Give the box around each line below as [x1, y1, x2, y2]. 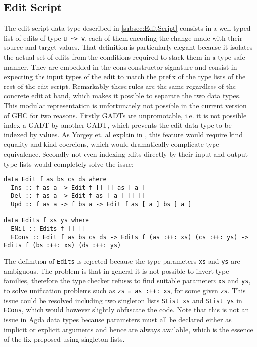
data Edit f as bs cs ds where [4, 176, 107, 183]
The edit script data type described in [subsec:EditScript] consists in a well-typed [4, 23, 251, 33]
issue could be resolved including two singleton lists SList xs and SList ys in [4, 295, 242, 305]
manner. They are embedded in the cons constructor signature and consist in [4, 61, 237, 72]
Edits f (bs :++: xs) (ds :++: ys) [4, 242, 121, 249]
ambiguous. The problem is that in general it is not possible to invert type [4, 265, 229, 276]
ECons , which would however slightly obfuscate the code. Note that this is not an [4, 304, 249, 315]
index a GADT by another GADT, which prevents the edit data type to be [4, 120, 232, 130]
